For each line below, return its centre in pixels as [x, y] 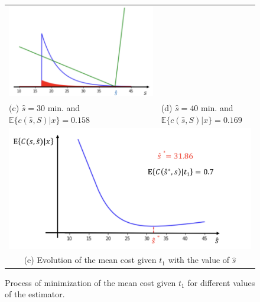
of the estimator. [35, 294]
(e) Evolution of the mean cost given [90, 260]
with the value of [199, 260]
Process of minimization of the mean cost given [90, 282]
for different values [221, 282]
